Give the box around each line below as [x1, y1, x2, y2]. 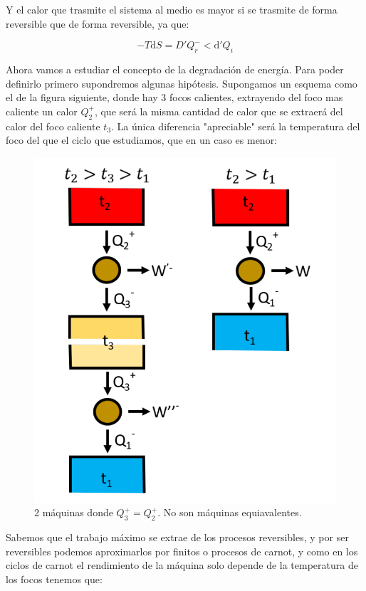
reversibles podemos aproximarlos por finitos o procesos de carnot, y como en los [6, 543, 358, 558]
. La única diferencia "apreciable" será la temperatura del [111, 118, 360, 133]
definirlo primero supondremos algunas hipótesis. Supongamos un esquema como [6, 75, 357, 90]
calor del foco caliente [6, 118, 100, 133]
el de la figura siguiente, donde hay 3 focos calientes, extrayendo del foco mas [6, 90, 343, 105]
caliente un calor [6, 103, 78, 118]
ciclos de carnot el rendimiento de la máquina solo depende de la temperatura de [6, 558, 358, 572]
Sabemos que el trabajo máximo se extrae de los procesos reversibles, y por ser [6, 529, 349, 544]
